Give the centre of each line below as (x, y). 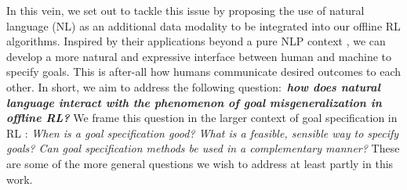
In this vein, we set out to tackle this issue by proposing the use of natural (185, 10)
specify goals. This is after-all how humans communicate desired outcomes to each (203, 72)
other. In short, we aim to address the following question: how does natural (193, 86)
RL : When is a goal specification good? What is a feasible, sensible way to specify (203, 133)
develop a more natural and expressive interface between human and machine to (199, 56)
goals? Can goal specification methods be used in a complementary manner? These (203, 148)
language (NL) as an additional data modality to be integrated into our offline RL (203, 25)
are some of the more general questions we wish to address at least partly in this (200, 163)
